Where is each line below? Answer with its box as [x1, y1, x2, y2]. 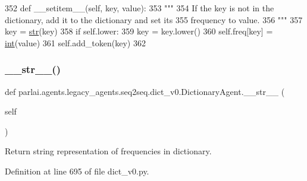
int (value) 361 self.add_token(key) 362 [5, 36, 146, 49]
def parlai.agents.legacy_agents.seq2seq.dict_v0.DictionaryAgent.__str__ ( [5, 85, 285, 97]
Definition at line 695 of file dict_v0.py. [5, 164, 149, 177]
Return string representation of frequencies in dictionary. [5, 145, 212, 157]
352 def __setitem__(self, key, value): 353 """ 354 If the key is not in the [5, 2, 274, 14]
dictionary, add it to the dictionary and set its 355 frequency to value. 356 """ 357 [5, 13, 303, 26]
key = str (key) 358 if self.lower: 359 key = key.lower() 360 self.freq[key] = [5, 25, 273, 37]
